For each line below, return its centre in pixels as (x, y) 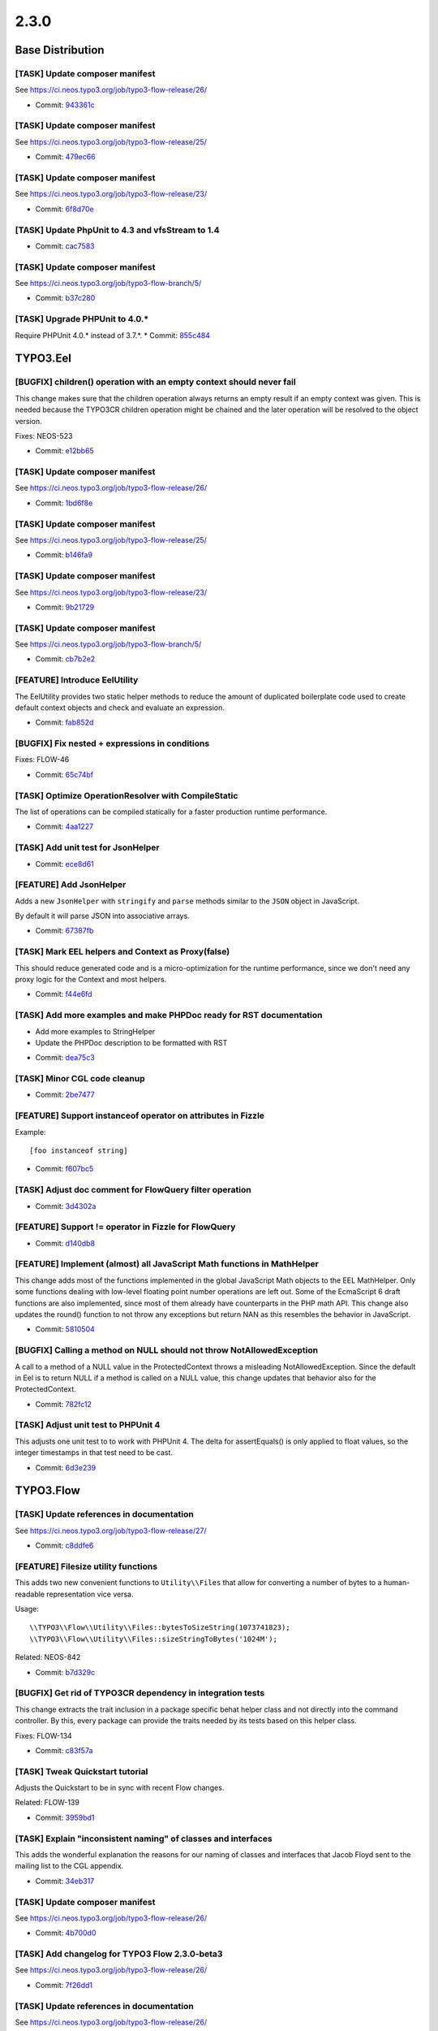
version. (28, 421)
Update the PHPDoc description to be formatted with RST (131, 1042)
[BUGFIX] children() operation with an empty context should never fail (155, 382)
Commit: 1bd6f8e (64, 503)
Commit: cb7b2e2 (65, 659)
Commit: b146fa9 (64, 555)
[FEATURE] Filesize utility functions (86, 1566)
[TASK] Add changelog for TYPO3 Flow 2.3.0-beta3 (119, 1954)
